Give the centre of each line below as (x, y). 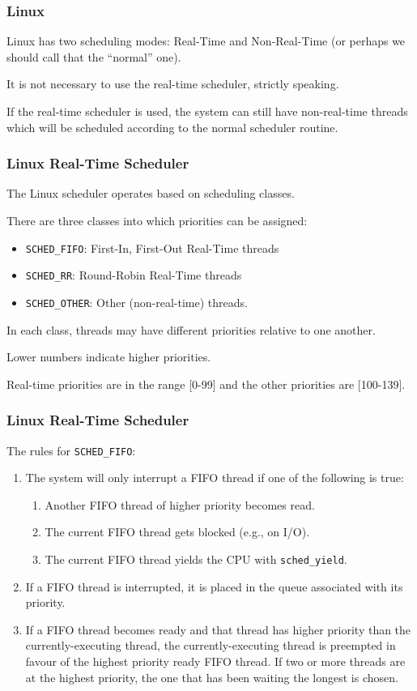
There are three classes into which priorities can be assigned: (157, 220)
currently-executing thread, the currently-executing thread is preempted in (211, 645)
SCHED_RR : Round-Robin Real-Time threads (134, 275)
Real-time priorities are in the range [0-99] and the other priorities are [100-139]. (206, 384)
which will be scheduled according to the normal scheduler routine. (172, 127)
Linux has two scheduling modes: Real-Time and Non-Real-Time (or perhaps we (206, 41)
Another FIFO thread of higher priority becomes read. (180, 504)
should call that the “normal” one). (94, 56)
